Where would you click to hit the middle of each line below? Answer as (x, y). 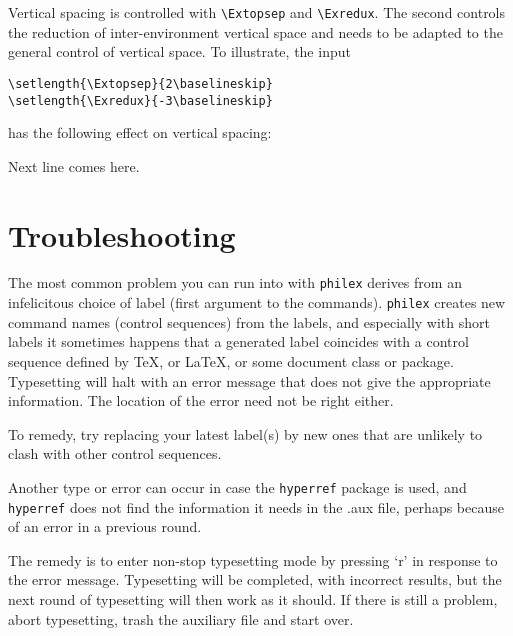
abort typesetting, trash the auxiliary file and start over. (181, 618)
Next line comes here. (74, 165)
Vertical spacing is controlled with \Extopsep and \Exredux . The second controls (257, 12)
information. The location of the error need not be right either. (201, 400)
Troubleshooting (122, 234)
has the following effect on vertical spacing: (140, 132)
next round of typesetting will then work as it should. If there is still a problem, (253, 599)
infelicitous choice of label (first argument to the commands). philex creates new (257, 302)
